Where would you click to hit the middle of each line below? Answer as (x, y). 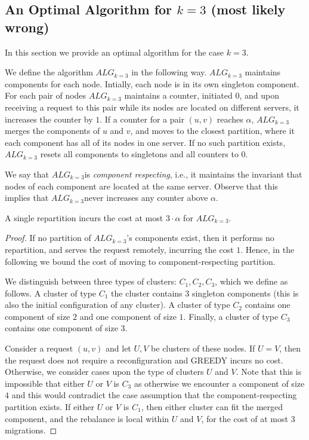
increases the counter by (49, 119)
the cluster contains (147, 293)
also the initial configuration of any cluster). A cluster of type (118, 305)
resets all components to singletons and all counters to (139, 154)
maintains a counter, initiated (178, 95)
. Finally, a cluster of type (231, 316)
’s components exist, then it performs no (200, 238)
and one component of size (128, 316)
